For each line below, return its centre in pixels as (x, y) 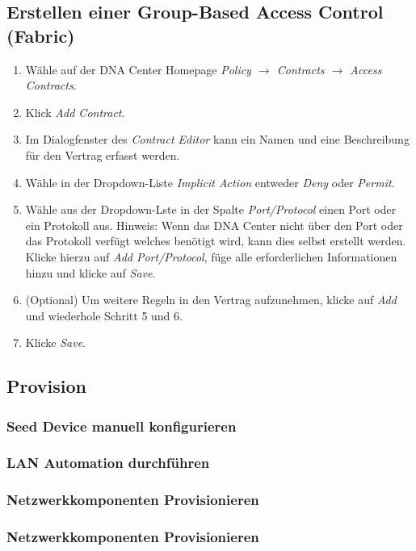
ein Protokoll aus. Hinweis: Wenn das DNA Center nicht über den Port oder (214, 225)
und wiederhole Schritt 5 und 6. (104, 315)
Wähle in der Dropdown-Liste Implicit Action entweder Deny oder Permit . (210, 182)
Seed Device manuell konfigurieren (122, 426)
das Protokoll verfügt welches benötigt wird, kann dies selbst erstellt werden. (216, 241)
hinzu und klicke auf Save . (90, 272)
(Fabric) (41, 35)
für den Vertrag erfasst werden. (103, 154)
